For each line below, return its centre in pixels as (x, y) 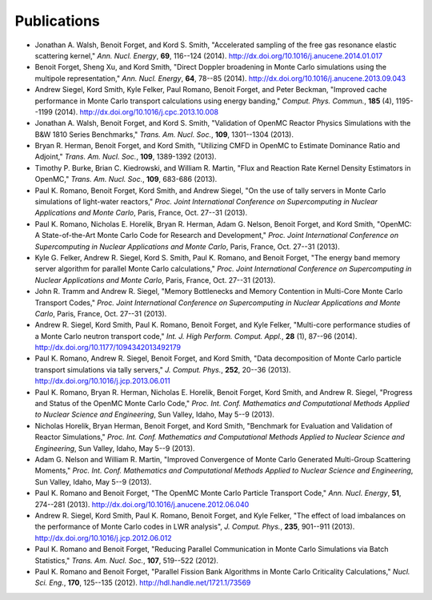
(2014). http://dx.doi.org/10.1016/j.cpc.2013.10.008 (137, 111)
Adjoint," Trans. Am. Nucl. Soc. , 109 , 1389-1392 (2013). (126, 157)
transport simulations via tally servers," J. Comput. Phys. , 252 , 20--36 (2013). (163, 369)
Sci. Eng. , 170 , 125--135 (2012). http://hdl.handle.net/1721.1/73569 (143, 583)
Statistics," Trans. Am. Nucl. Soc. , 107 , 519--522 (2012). (127, 560)
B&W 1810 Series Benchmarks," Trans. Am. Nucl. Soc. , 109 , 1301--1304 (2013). (164, 134)
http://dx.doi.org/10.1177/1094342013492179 (108, 348)
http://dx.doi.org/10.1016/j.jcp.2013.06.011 (103, 381)
